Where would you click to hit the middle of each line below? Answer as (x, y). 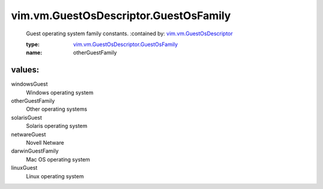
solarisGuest (27, 117)
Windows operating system (60, 92)
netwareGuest (28, 134)
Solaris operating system (57, 126)
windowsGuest (29, 84)
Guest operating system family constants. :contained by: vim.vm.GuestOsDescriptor (129, 33)
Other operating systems (57, 109)
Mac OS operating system (58, 159)
